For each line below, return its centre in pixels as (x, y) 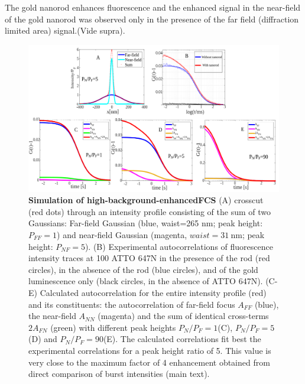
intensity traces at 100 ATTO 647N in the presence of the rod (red (149, 258)
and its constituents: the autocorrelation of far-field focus (132, 304)
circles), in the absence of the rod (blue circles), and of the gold (143, 269)
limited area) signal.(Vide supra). (65, 30)
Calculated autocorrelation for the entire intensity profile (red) (153, 292)
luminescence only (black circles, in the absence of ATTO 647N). (146, 281)
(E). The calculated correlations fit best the (182, 339)
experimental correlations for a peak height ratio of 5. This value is (150, 350)
